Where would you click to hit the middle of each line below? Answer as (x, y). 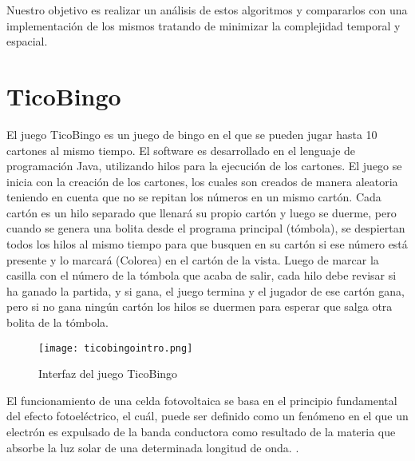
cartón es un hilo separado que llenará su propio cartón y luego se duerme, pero (202, 212)
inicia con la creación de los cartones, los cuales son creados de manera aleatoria (202, 181)
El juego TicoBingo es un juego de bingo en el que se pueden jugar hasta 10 (192, 134)
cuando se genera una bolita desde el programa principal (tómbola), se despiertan (206, 228)
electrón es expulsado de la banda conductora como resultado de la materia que (201, 432)
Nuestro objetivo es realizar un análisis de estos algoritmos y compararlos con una (207, 10)
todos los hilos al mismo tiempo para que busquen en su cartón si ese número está (207, 244)
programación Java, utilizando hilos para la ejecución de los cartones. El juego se (204, 166)
